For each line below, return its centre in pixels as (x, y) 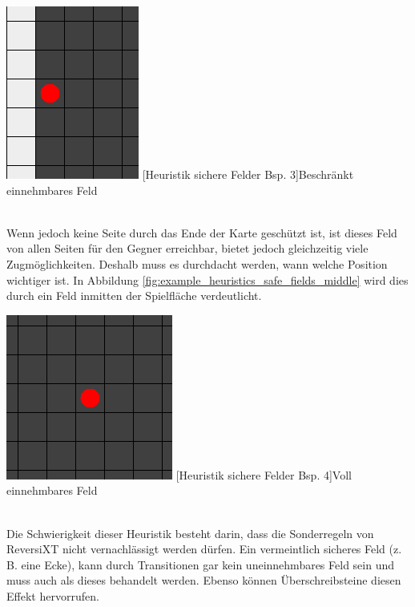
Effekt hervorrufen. (53, 595)
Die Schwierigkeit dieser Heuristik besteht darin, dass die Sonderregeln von (190, 533)
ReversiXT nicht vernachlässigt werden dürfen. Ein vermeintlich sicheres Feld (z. (204, 549)
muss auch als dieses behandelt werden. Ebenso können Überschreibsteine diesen (204, 580)
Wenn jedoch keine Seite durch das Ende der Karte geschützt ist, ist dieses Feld (202, 232)
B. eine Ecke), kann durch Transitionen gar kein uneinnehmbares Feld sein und (201, 564)
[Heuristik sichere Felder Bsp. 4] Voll (264, 474)
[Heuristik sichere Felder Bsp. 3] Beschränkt (248, 174)
